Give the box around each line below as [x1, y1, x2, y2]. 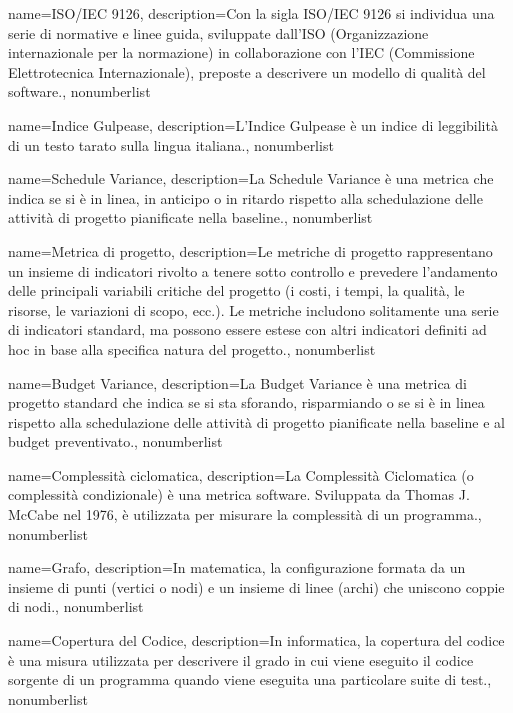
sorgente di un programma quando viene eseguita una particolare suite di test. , [8, 669, 492, 690]
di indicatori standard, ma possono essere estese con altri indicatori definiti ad [8, 319, 487, 340]
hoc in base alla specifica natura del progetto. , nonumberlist [8, 338, 376, 359]
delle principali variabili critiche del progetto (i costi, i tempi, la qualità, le [8, 280, 465, 301]
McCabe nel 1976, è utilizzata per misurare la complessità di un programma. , [8, 504, 482, 525]
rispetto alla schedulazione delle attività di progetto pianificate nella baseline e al [8, 411, 505, 432]
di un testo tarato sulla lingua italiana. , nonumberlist [8, 134, 334, 155]
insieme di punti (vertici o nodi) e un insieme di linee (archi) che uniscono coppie [8, 576, 505, 597]
